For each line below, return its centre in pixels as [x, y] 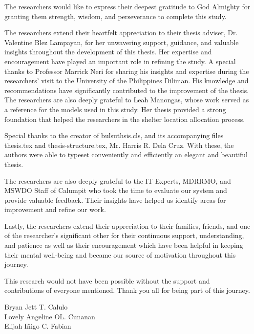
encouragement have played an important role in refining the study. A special [120, 61]
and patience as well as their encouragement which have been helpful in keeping [124, 245]
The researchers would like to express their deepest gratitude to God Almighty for [127, 6]
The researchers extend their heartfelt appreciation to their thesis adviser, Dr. [121, 33]
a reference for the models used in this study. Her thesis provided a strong [115, 109]
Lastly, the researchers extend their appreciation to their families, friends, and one [127, 226]
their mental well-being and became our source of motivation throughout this [120, 254]
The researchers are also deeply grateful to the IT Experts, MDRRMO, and [118, 180]
